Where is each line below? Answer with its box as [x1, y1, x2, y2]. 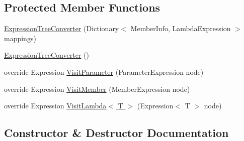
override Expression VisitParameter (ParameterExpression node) [4, 66, 204, 77]
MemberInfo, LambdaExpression [130, 23, 231, 34]
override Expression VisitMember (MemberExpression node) [4, 83, 190, 94]
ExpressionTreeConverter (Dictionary [4, 23, 119, 34]
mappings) [4, 33, 36, 43]
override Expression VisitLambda [4, 100, 107, 111]
